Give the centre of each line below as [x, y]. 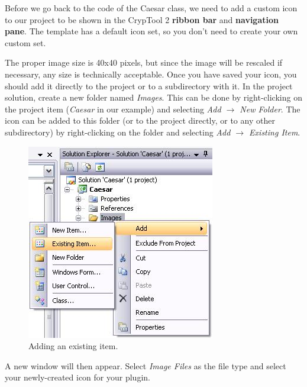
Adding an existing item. [73, 346]
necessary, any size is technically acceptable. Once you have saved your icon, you [151, 74]
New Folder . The [270, 109]
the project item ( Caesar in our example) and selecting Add [113, 109]
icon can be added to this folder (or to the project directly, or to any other [140, 120]
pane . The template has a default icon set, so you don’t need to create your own [151, 31]
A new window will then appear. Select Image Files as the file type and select [146, 365]
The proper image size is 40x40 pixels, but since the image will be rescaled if [144, 62]
